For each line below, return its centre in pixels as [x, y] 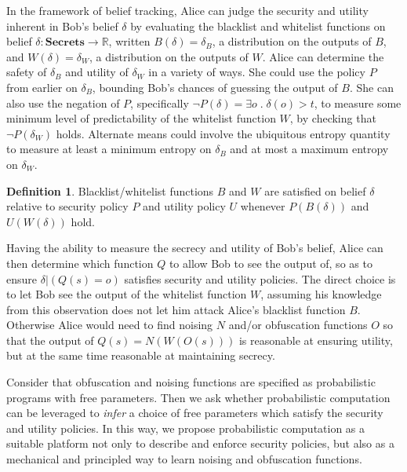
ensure [22, 278]
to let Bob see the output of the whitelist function [127, 294]
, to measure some [358, 102]
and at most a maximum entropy [309, 149]
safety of [27, 72]
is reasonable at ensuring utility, [316, 340]
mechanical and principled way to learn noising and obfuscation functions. [184, 459]
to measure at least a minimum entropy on [109, 149]
